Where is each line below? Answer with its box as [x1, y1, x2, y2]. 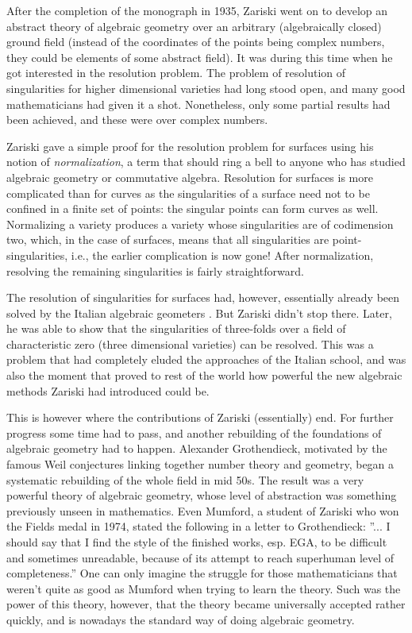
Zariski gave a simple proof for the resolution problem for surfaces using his [6, 137, 374, 154]
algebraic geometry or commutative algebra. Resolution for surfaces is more [6, 168, 373, 185]
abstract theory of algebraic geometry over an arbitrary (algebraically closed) [6, 17, 382, 34]
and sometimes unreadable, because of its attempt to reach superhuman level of [6, 549, 395, 565]
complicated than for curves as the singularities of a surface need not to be [6, 184, 370, 201]
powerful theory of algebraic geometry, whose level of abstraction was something [6, 487, 397, 504]
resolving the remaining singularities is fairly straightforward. [6, 262, 304, 279]
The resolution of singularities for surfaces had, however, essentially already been [6, 289, 400, 306]
